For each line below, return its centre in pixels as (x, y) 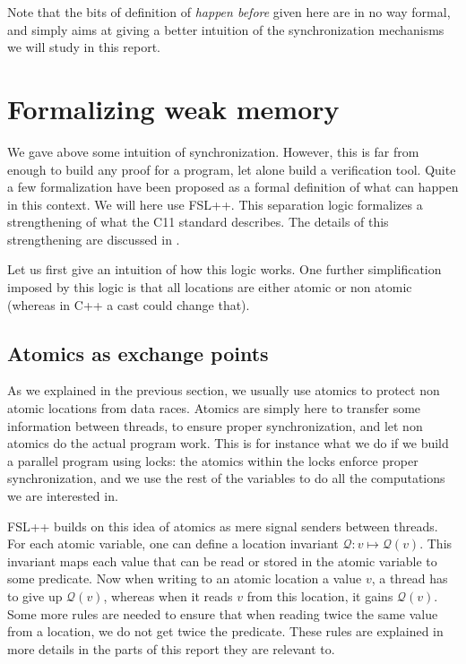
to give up (35, 595)
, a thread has (410, 578)
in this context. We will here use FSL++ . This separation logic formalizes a (215, 204)
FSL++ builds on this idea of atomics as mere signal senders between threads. (223, 526)
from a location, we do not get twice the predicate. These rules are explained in (225, 631)
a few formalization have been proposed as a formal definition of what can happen (233, 187)
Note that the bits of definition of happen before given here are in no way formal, (229, 12)
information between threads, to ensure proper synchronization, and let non (215, 425)
